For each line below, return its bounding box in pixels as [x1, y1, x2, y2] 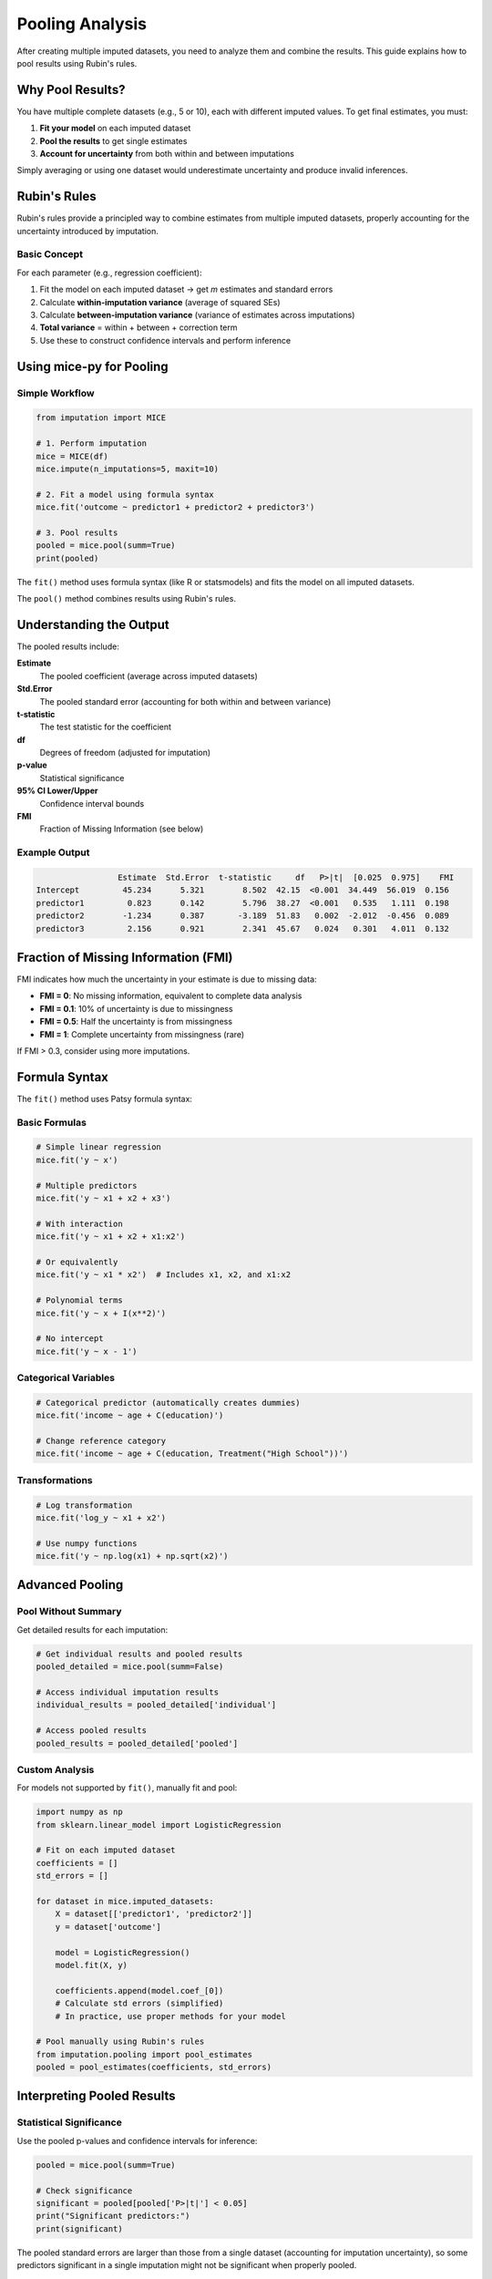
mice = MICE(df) [36, 451, 109, 461]
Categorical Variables [16, 1372, 116, 1385]
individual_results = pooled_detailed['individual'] [36, 1700, 277, 1710]
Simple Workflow [16, 387, 95, 399]
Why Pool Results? [16, 82, 126, 98]
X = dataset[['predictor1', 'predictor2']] [55, 1909, 252, 1919]
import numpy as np [36, 1807, 123, 1818]
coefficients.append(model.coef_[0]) [55, 1985, 224, 1995]
